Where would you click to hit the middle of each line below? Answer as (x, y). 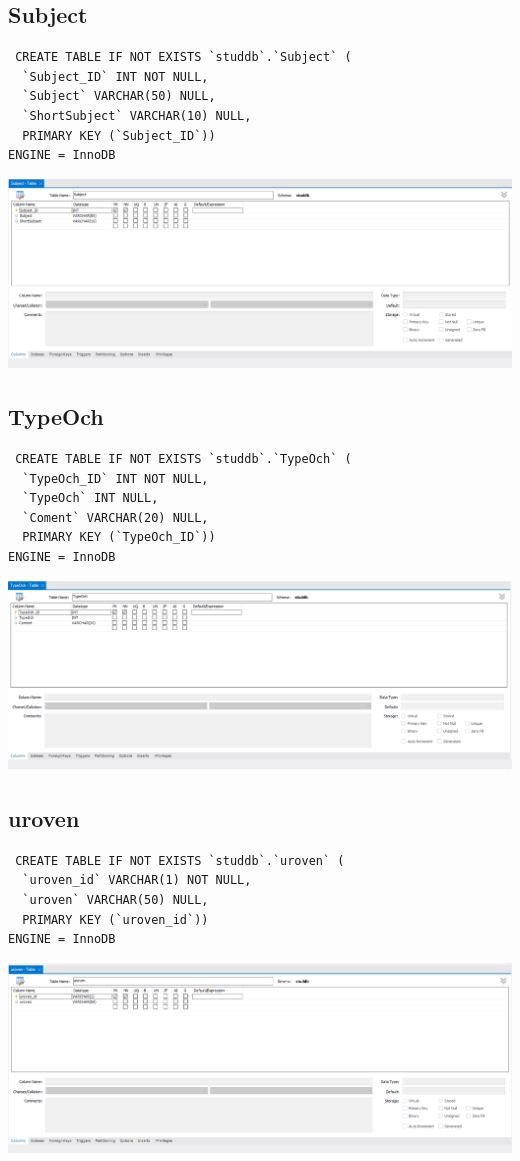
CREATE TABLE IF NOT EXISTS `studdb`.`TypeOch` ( (183, 459)
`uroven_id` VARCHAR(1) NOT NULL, (137, 880)
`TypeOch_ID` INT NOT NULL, (115, 478)
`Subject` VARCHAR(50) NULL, (119, 96)
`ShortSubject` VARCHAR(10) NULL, (137, 115)
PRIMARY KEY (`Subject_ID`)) (119, 135)
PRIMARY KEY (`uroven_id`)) (115, 919)
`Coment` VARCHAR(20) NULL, (115, 517)
